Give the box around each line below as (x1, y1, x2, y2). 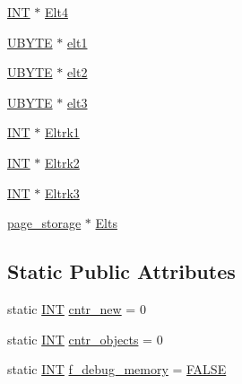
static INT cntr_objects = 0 (7, 329, 163, 348)
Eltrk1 (45, 123, 80, 142)
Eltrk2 (45, 153, 80, 171)
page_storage (7, 214, 82, 232)
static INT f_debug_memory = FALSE (7, 360, 227, 379)
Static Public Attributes (7, 257, 236, 285)
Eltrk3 (45, 183, 80, 202)
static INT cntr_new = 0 (7, 299, 146, 318)
